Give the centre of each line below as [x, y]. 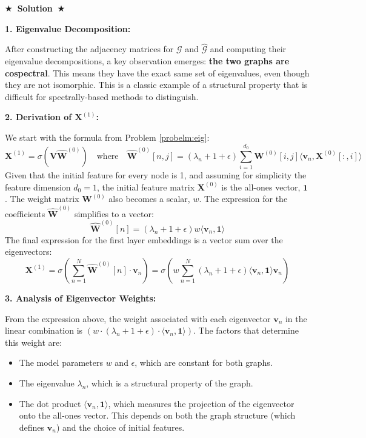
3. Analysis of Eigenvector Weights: [81, 298]
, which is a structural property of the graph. [170, 382]
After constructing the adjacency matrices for [89, 49]
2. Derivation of [38, 117]
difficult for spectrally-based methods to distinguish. [102, 96]
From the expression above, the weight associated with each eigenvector [138, 318]
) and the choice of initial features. [120, 427]
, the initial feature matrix [146, 187]
